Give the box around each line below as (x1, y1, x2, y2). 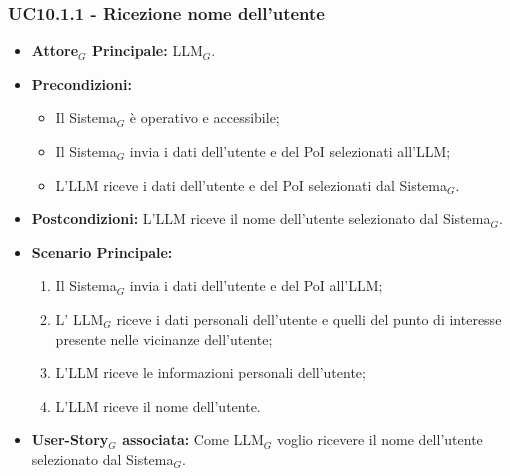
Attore (31, 40, 79, 61)
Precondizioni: (31, 73, 132, 94)
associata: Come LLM (122, 429, 264, 450)
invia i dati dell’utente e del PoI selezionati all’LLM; (129, 141, 451, 161)
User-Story (31, 429, 109, 450)
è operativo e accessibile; (129, 107, 280, 128)
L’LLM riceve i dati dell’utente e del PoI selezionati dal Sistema (55, 174, 447, 195)
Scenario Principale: (31, 241, 173, 262)
